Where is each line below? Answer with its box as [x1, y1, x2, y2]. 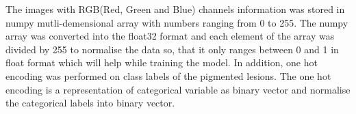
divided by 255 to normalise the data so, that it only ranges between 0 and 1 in [5, 42, 339, 56]
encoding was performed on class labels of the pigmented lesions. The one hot [5, 68, 331, 83]
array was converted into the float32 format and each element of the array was [5, 29, 335, 43]
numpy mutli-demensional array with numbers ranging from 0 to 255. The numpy [5, 15, 348, 29]
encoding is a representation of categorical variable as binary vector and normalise [5, 82, 351, 96]
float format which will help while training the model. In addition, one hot [5, 55, 318, 70]
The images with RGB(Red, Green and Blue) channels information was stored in [5, 2, 345, 16]
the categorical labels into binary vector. [5, 96, 175, 110]
